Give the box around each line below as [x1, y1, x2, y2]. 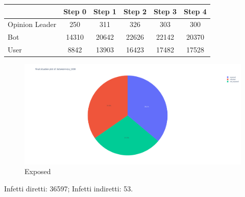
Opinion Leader [8, 19, 57, 30]
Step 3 [154, 6, 177, 16]
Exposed [24, 166, 51, 177]
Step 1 [93, 6, 117, 16]
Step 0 [63, 6, 87, 16]
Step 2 [124, 6, 147, 16]
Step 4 [183, 6, 207, 16]
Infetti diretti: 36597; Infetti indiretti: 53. [4, 183, 133, 193]
